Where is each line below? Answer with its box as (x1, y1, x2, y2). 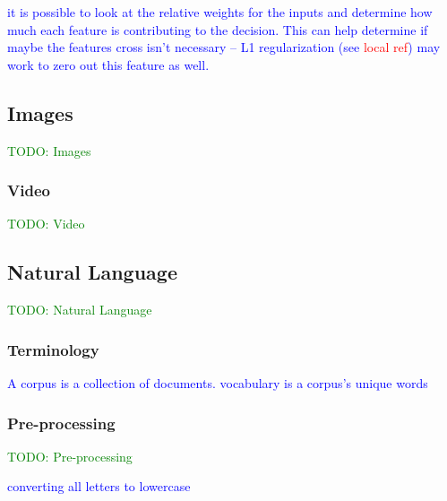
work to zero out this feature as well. (7, 55, 210, 73)
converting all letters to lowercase (7, 477, 191, 496)
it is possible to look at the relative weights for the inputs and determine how (7, 3, 433, 21)
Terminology (7, 338, 99, 360)
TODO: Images (7, 141, 91, 160)
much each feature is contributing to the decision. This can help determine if (7, 20, 428, 39)
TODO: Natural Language (7, 300, 152, 319)
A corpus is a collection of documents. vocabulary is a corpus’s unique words (7, 374, 428, 392)
